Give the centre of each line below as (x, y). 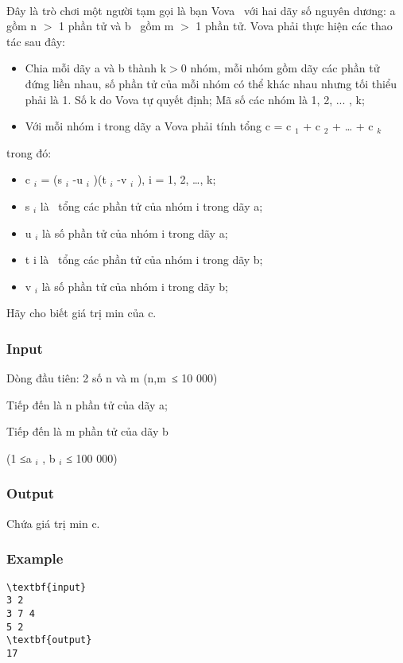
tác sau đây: (36, 41)
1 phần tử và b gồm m (116, 26)
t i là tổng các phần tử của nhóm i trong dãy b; (144, 260)
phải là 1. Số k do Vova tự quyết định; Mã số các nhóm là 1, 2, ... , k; (195, 99)
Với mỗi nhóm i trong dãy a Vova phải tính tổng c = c (158, 126)
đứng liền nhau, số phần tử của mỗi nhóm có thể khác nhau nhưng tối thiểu (211, 83)
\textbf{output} (49, 640)
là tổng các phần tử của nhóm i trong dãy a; (151, 205)
